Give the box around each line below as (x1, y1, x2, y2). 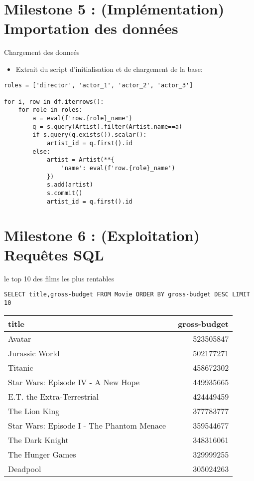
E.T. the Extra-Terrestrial (8, 390, 99, 402)
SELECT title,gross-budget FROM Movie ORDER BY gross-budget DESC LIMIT (4, 291, 250, 298)
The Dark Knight (8, 434, 69, 446)
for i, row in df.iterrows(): (4, 98, 104, 105)
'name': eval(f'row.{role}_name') (61, 165, 175, 172)
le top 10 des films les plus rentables (4, 273, 114, 283)
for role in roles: (18, 106, 83, 114)
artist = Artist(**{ (46, 156, 115, 164)
